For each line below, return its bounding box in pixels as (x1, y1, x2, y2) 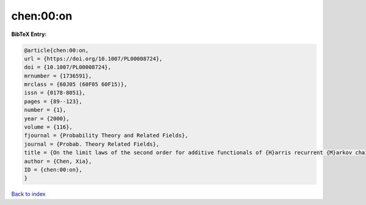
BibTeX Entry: (11, 31, 47, 38)
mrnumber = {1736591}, (24, 72, 92, 79)
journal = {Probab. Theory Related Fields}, (24, 140, 160, 148)
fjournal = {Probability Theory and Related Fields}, (24, 132, 188, 139)
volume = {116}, (24, 124, 73, 131)
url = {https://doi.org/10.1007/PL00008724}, (24, 55, 163, 62)
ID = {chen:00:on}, (24, 167, 82, 173)
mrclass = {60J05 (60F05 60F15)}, (24, 81, 127, 88)
